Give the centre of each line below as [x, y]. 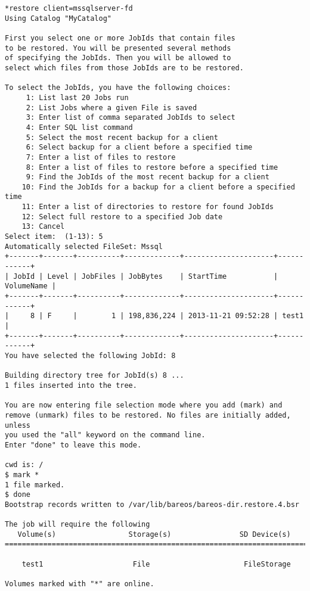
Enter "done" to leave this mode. [73, 445]
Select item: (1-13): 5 [54, 237]
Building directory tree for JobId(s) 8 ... [94, 376]
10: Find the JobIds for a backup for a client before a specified [158, 187]
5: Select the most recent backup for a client [122, 137]
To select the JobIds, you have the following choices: [118, 88]
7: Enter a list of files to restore [101, 157]
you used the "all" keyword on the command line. [105, 435]
